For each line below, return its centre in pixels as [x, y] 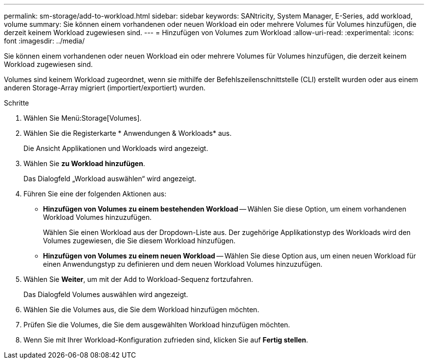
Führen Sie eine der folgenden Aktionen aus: [95, 194]
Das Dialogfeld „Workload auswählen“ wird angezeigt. [110, 179]
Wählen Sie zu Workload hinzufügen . [84, 163]
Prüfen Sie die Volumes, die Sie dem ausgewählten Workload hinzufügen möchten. [157, 325]
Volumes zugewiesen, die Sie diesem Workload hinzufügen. [139, 241]
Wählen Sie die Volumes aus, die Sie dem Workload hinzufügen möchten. [141, 310]
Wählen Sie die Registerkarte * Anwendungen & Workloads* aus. [128, 133]
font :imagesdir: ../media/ [44, 41]
